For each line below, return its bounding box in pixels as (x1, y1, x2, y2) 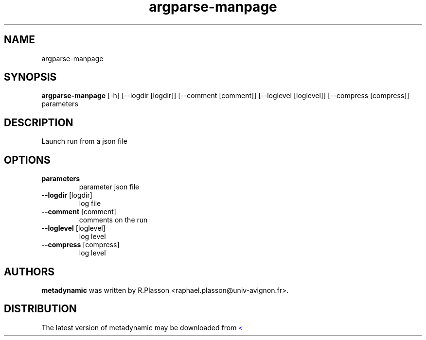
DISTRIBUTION (4, 303, 77, 315)
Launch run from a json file (41, 137, 127, 146)
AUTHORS (4, 265, 55, 278)
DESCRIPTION (4, 116, 73, 129)
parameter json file (79, 183, 140, 191)
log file (79, 199, 101, 208)
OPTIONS (4, 153, 51, 166)
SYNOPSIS (4, 71, 57, 84)
